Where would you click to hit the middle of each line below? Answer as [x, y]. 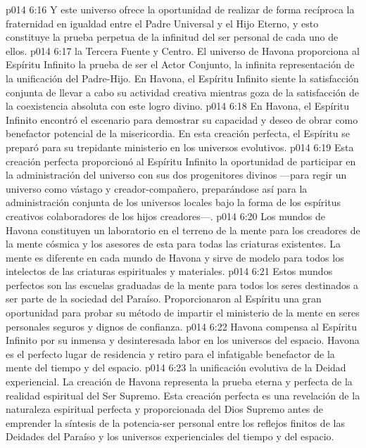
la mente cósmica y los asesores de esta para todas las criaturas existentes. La [173, 244]
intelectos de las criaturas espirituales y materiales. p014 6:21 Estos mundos [169, 271]
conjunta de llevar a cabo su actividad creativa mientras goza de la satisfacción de [183, 92]
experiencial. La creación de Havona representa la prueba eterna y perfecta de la [179, 382]
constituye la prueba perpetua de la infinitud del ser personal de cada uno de [172, 37]
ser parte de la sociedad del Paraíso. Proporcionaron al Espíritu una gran [164, 299]
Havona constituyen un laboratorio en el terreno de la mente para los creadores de [183, 230]
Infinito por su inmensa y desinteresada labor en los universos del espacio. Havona [183, 340]
